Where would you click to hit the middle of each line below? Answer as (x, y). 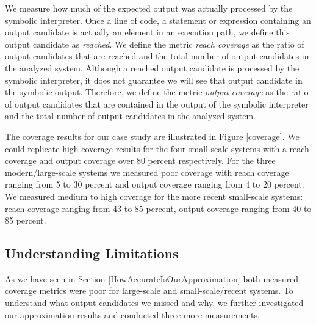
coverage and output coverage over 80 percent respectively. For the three (140, 160)
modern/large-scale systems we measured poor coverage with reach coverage (147, 172)
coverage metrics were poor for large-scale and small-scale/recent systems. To (149, 290)
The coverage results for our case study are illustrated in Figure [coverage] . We (152, 136)
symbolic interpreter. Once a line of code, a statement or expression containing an (158, 20)
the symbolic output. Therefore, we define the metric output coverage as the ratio (157, 92)
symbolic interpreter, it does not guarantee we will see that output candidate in (154, 80)
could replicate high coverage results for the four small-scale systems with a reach (157, 148)
